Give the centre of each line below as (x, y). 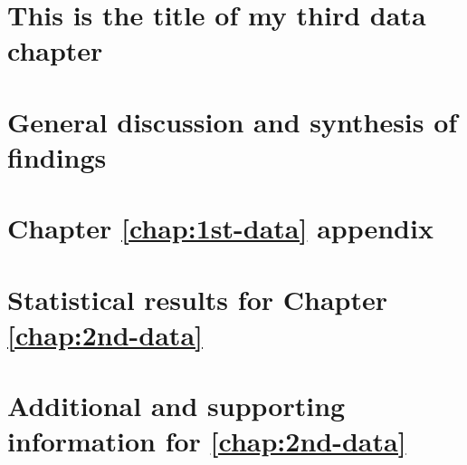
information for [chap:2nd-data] (207, 441)
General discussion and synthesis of (233, 121)
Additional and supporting (176, 406)
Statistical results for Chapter (197, 299)
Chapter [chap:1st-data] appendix (220, 228)
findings (57, 156)
